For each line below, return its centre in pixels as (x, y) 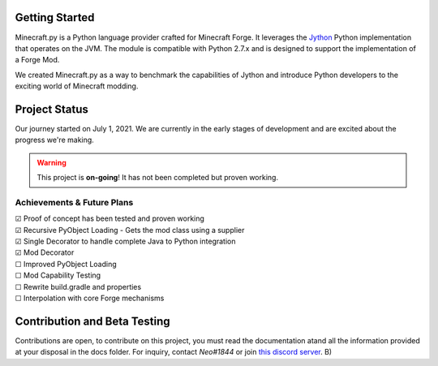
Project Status (52, 109)
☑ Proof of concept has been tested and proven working (109, 218)
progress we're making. (55, 140)
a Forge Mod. (37, 60)
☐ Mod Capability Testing (58, 275)
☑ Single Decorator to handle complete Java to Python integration (125, 241)
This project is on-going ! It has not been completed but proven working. (158, 178)
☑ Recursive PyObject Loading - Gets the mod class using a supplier (130, 230)
